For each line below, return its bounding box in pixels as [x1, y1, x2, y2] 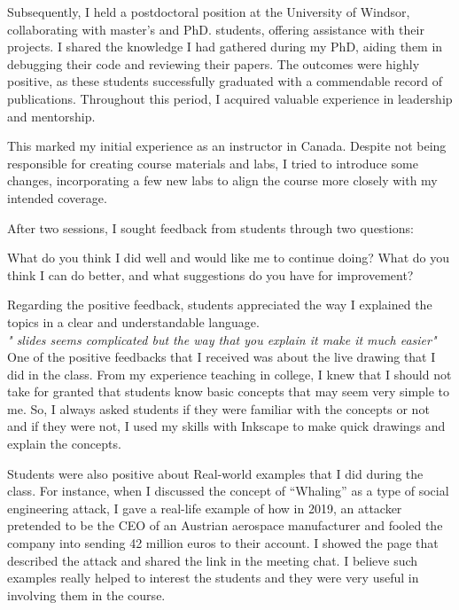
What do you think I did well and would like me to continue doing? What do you [7, 248, 449, 267]
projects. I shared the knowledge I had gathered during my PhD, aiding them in [7, 37, 443, 56]
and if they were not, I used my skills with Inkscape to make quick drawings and [7, 417, 446, 435]
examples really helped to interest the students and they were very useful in [7, 568, 419, 587]
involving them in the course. [7, 585, 166, 604]
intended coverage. [7, 188, 107, 207]
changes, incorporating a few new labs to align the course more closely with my [7, 171, 438, 190]
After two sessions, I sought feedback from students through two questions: [7, 218, 414, 237]
